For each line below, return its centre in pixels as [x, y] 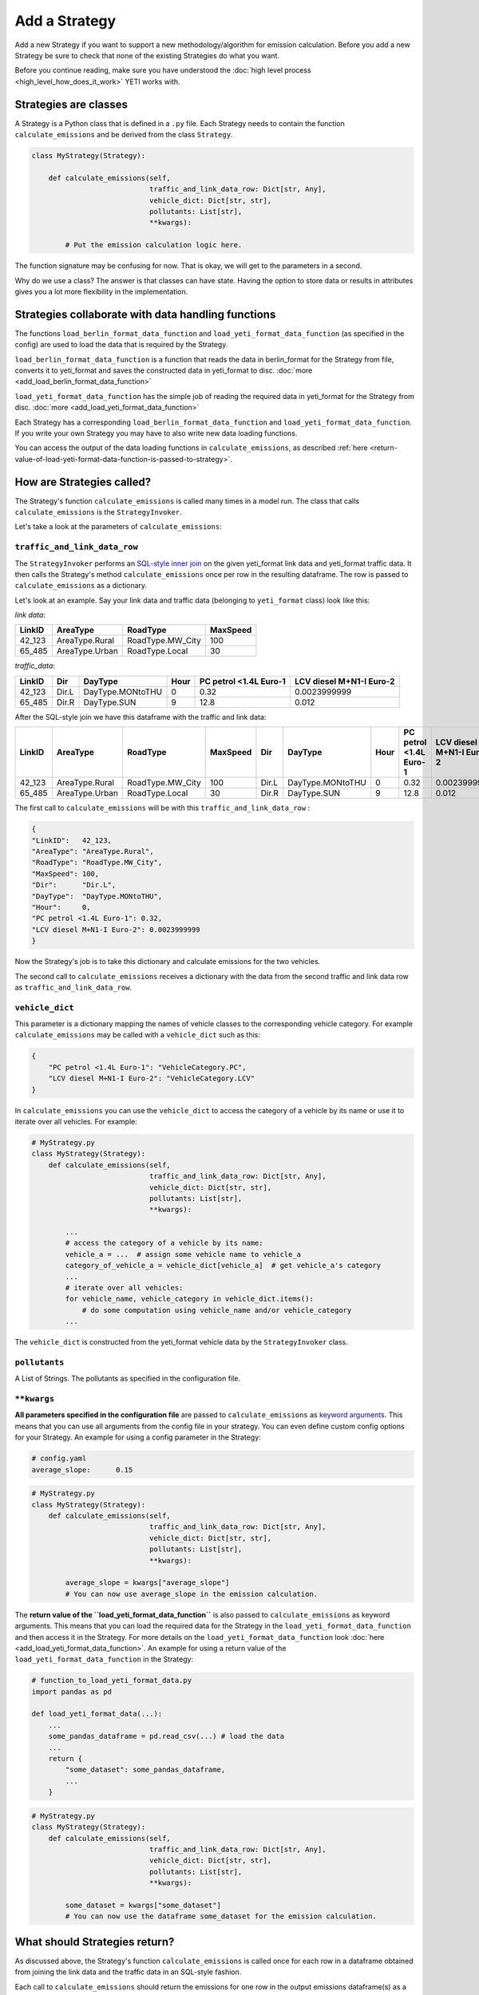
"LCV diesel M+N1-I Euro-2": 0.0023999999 [116, 929]
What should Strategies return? [95, 1942]
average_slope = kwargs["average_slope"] [147, 1583]
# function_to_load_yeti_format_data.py [111, 1681]
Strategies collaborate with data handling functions [145, 314]
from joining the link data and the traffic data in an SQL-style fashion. [128, 1972]
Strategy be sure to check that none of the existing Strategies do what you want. [147, 55]
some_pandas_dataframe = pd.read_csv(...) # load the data [166, 1736]
